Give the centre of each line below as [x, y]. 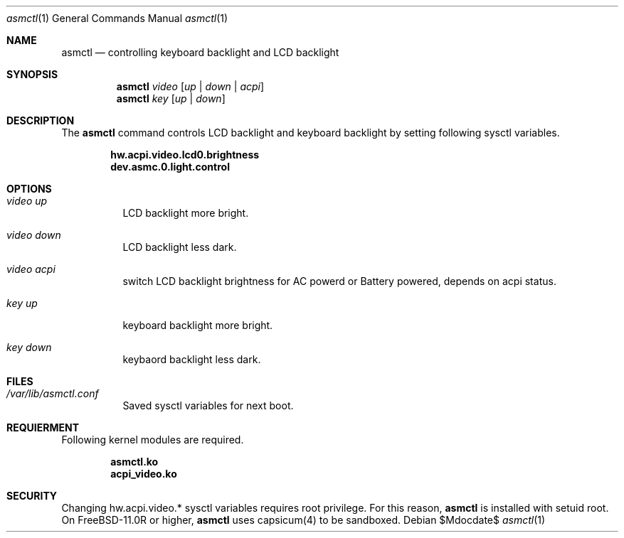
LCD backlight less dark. [180, 247]
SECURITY [32, 496]
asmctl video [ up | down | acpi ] [190, 86]
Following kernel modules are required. [153, 440]
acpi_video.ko [144, 474]
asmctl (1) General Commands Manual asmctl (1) [117, 18]
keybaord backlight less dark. [192, 359]
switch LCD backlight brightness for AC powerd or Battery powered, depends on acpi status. [339, 281]
